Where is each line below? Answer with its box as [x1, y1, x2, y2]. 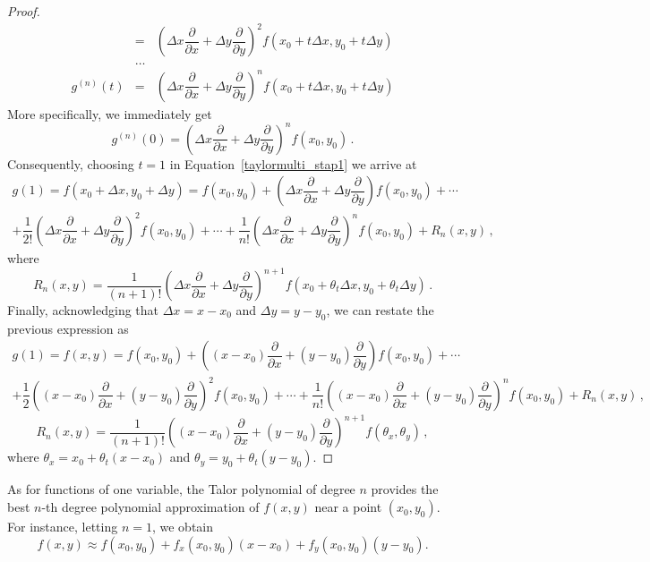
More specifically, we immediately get [7, 104, 212, 123]
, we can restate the [326, 301, 434, 319]
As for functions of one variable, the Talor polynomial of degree [7, 480, 355, 498]
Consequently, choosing [7, 154, 134, 173]
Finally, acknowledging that [7, 301, 159, 319]
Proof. [7, 2, 40, 20]
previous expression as [7, 319, 129, 337]
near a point [314, 498, 382, 516]
